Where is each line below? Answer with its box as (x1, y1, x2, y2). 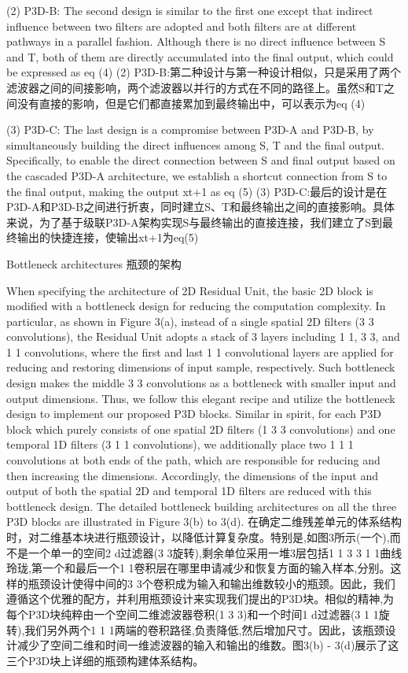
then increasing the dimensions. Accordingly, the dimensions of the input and (6, 467, 379, 483)
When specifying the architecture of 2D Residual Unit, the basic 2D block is (6, 282, 373, 298)
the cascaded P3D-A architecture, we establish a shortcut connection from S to (6, 167, 388, 183)
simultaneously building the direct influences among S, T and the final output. (6, 136, 384, 153)
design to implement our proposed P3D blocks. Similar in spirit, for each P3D (6, 405, 381, 422)
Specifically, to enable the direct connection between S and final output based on (6, 152, 395, 168)
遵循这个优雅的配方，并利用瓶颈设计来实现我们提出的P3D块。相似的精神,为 (6, 590, 395, 607)
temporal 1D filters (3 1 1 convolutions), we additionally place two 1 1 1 (6, 436, 354, 453)
